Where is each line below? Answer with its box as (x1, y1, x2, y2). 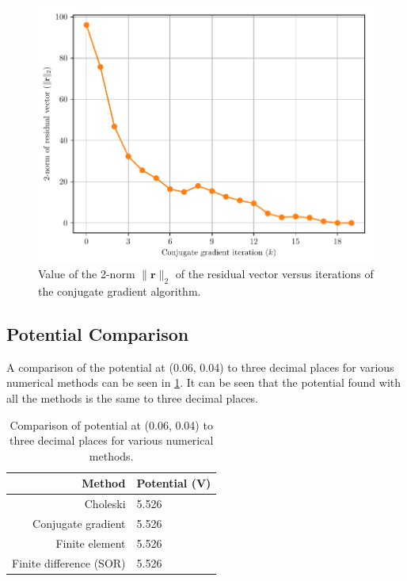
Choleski (84, 495, 126, 512)
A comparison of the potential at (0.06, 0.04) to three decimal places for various (6, 358, 394, 375)
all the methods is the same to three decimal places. (6, 389, 259, 406)
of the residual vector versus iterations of (175, 266, 374, 282)
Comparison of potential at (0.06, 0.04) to (10, 416, 213, 433)
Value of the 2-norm (38, 266, 135, 282)
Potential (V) (136, 475, 211, 491)
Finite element (55, 534, 126, 551)
